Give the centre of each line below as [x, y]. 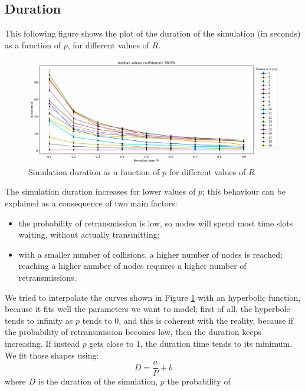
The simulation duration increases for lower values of [100, 191]
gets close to [111, 343]
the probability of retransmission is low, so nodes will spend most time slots [156, 223]
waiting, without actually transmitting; [89, 234]
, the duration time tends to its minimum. [216, 343]
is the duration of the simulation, [98, 381]
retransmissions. [47, 277]
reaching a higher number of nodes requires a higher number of [132, 266]
